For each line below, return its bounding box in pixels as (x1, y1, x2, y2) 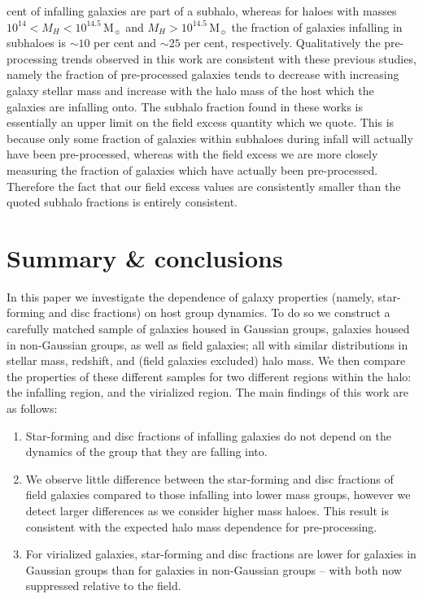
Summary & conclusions (7, 241, 283, 274)
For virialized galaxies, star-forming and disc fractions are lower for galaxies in (25, 545, 416, 562)
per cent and (94, 34, 157, 51)
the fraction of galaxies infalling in (231, 18, 403, 35)
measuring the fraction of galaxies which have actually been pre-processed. (7, 161, 378, 178)
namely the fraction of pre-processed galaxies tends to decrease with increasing (7, 66, 399, 83)
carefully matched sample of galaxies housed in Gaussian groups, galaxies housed (7, 320, 410, 337)
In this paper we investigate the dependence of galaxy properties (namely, (7, 288, 374, 305)
